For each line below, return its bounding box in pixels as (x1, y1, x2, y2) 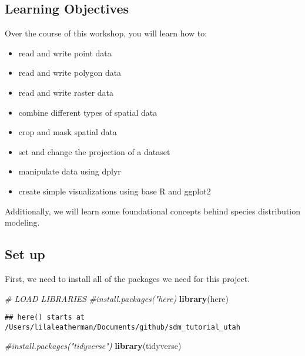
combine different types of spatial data (18, 106, 157, 118)
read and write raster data (18, 86, 114, 98)
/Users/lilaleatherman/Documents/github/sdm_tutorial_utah (5, 323, 240, 331)
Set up (5, 245, 45, 263)
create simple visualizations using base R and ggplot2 (18, 184, 211, 197)
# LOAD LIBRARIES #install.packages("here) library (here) (5, 292, 229, 304)
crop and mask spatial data (18, 126, 117, 138)
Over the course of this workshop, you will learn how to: (5, 27, 207, 39)
